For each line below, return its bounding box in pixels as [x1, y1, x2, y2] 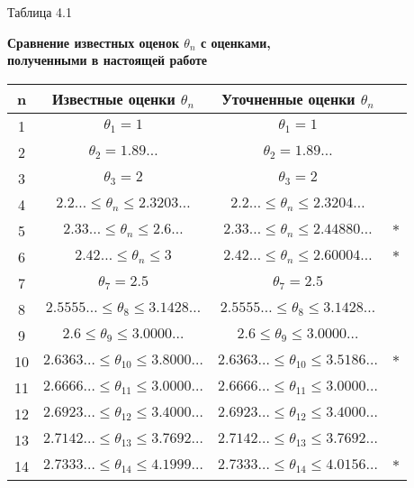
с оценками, [200, 32, 271, 51]
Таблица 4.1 [7, 3, 72, 21]
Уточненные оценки [221, 87, 355, 109]
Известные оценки [52, 87, 175, 109]
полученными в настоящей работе [7, 51, 208, 69]
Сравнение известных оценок [7, 32, 179, 51]
